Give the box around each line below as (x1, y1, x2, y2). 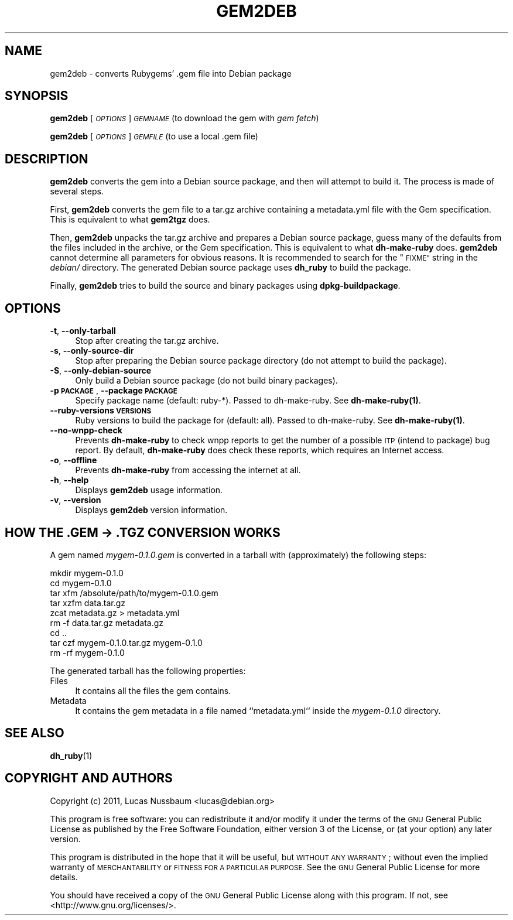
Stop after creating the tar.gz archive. (75, 336, 219, 346)
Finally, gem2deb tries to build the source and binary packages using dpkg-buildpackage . (50, 281, 401, 291)
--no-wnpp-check (50, 425, 122, 436)
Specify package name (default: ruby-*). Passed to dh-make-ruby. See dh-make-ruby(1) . (75, 395, 421, 406)
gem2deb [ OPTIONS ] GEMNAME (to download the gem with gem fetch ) (50, 113, 319, 124)
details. (50, 871, 78, 882)
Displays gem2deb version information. (75, 505, 228, 515)
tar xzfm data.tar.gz (50, 597, 126, 608)
